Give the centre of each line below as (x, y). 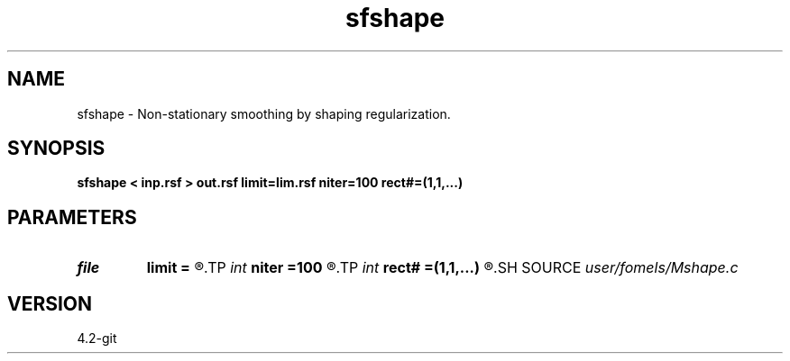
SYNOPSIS (56, 149)
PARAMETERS (72, 217)
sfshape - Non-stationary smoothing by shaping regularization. (264, 113)
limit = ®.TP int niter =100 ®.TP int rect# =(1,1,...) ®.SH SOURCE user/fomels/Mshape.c (442, 268)
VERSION (50, 303)
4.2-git (97, 338)
